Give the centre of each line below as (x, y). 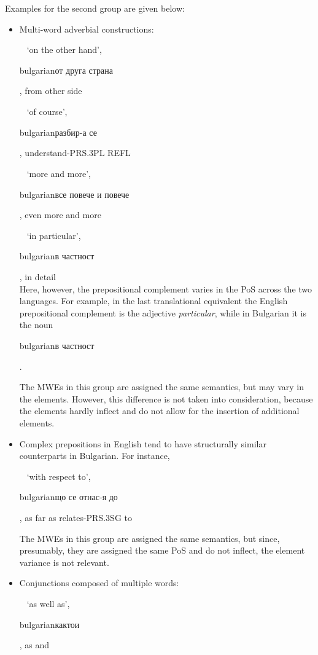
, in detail (37, 276)
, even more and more (60, 215)
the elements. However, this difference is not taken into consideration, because (166, 398)
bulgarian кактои (49, 624)
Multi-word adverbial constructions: (87, 29)
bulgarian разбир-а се (58, 132)
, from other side (51, 91)
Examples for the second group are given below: (95, 8)
